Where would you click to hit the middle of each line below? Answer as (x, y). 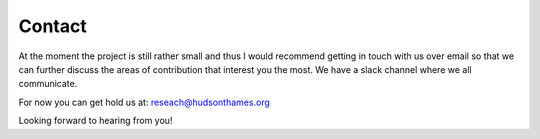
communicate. (48, 84)
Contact (52, 26)
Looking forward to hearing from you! (95, 121)
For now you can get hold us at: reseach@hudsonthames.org (144, 102)
